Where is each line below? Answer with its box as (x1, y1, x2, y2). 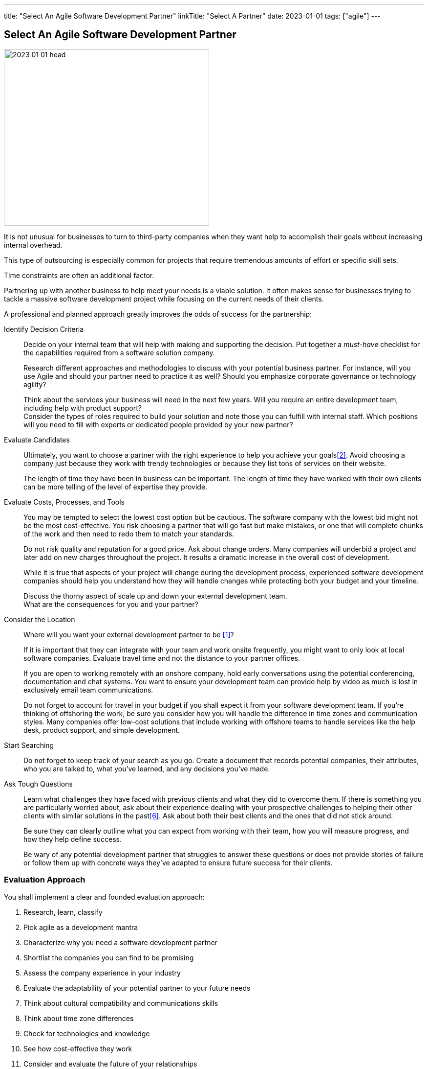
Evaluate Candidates (4, 435, 70, 444)
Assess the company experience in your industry (23, 968, 181, 977)
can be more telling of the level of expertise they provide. (23, 482, 208, 491)
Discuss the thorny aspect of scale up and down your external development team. (23, 591, 287, 600)
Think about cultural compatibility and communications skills (23, 999, 218, 1007)
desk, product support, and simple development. (23, 725, 180, 734)
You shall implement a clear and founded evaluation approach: (4, 892, 205, 901)
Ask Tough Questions (4, 779, 73, 788)
